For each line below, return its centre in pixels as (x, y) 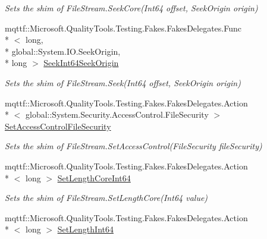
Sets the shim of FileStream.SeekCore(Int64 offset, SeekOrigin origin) (131, 8)
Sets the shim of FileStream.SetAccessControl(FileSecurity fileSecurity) (133, 146)
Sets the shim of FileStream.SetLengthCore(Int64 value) (106, 198)
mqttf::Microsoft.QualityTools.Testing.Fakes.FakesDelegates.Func (123, 28)
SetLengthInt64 (85, 229)
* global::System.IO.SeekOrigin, (63, 51)
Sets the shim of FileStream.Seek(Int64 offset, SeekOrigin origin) (123, 82)
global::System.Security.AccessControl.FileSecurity (117, 114)
